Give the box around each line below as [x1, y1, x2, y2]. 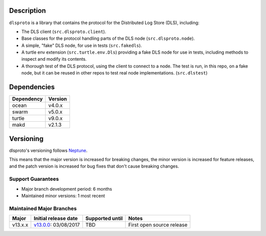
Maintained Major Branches [9, 205, 77, 212]
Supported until [85, 215, 123, 222]
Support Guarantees [9, 175, 59, 182]
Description [9, 6, 46, 15]
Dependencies [9, 83, 55, 91]
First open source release [128, 222, 188, 229]
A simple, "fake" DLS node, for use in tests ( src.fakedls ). [21, 42, 142, 48]
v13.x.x [12, 222, 29, 229]
